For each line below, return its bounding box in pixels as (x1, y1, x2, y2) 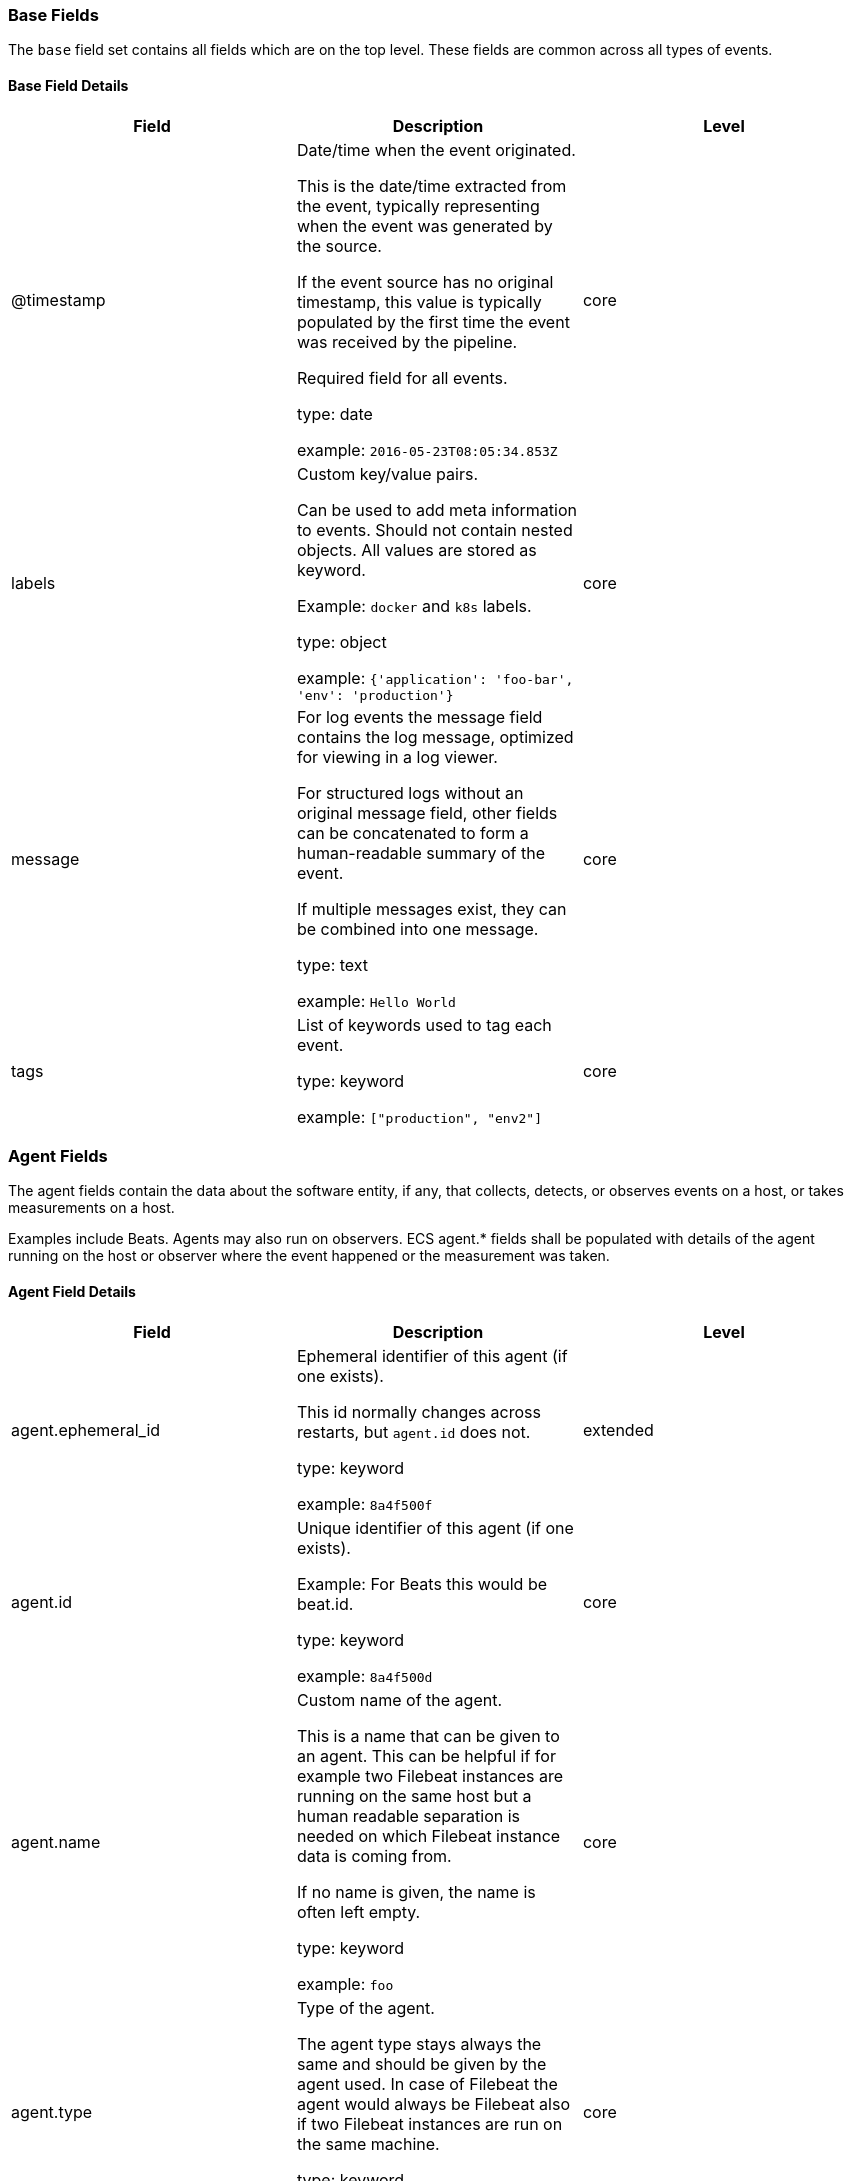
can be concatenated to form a (296, 822, 529, 843)
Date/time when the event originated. (296, 139, 576, 160)
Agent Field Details (8, 1282, 136, 1300)
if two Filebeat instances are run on (296, 2113, 563, 2134)
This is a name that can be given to (296, 1725, 560, 1746)
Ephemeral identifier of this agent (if (296, 1345, 568, 1366)
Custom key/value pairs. (296, 463, 479, 484)
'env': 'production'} (296, 687, 454, 703)
